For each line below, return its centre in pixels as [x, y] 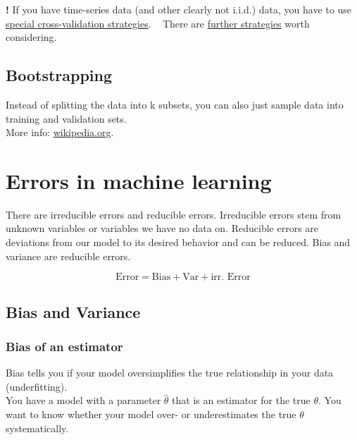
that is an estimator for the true [241, 400]
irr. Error [231, 277]
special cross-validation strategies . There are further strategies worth [158, 23]
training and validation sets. [66, 118]
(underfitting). [37, 386]
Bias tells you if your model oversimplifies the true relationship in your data [170, 373]
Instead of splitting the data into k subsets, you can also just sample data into [175, 104]
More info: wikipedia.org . [60, 132]
